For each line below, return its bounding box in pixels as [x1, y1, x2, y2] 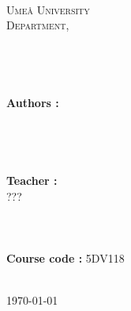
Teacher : [6, 172, 58, 189]
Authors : [6, 94, 59, 111]
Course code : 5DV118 [6, 250, 125, 267]
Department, [6, 17, 69, 33]
